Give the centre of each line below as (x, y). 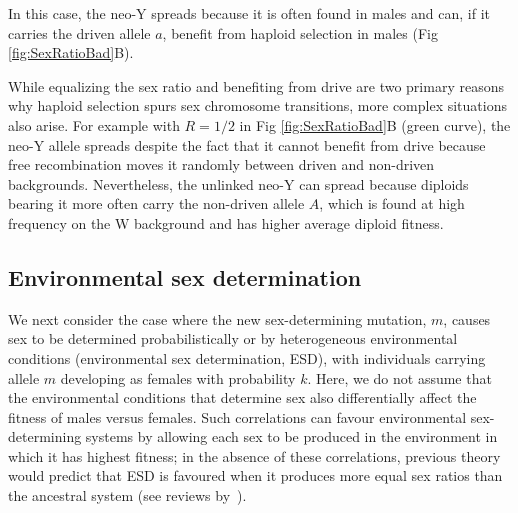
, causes (467, 318)
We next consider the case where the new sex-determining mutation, (217, 318)
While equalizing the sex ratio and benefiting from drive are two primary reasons (256, 85)
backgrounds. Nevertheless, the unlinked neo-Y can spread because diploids (238, 183)
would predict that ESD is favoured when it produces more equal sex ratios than (255, 475)
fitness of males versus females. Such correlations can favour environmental (237, 416)
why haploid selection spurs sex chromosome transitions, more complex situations (257, 105)
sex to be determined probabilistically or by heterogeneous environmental (233, 338)
